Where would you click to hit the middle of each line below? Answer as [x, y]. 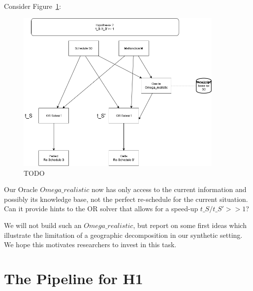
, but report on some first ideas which [190, 225]
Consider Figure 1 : [32, 6]
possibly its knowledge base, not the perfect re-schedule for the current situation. [126, 199]
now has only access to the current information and [169, 189]
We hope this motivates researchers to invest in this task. [90, 244]
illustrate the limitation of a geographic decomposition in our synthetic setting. [123, 235]
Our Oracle [21, 189]
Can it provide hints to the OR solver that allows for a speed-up [101, 209]
